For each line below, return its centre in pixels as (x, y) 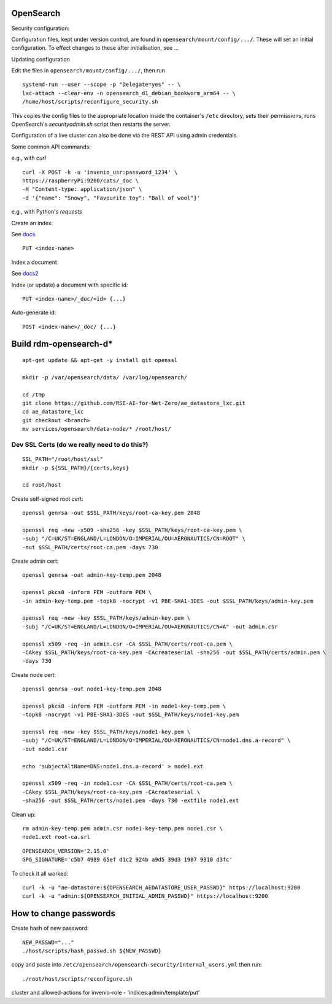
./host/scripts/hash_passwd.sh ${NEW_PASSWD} (92, 951)
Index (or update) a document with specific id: (70, 285)
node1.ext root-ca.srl (56, 837)
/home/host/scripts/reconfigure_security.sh (91, 102)
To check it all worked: (40, 873)
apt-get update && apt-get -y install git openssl (100, 360)
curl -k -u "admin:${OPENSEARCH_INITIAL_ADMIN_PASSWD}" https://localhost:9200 (145, 896)
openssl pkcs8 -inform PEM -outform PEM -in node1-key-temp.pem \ (124, 706)
